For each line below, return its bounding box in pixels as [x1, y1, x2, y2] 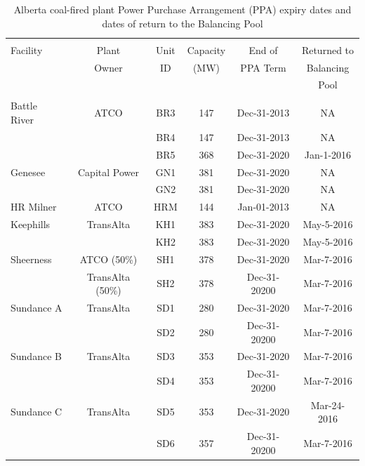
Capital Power [77, 164, 139, 179]
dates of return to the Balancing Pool [102, 15, 263, 30]
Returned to [301, 42, 354, 57]
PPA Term [240, 60, 286, 74]
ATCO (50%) [79, 251, 138, 266]
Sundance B [11, 349, 62, 364]
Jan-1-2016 [304, 147, 352, 161]
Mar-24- [310, 397, 345, 412]
